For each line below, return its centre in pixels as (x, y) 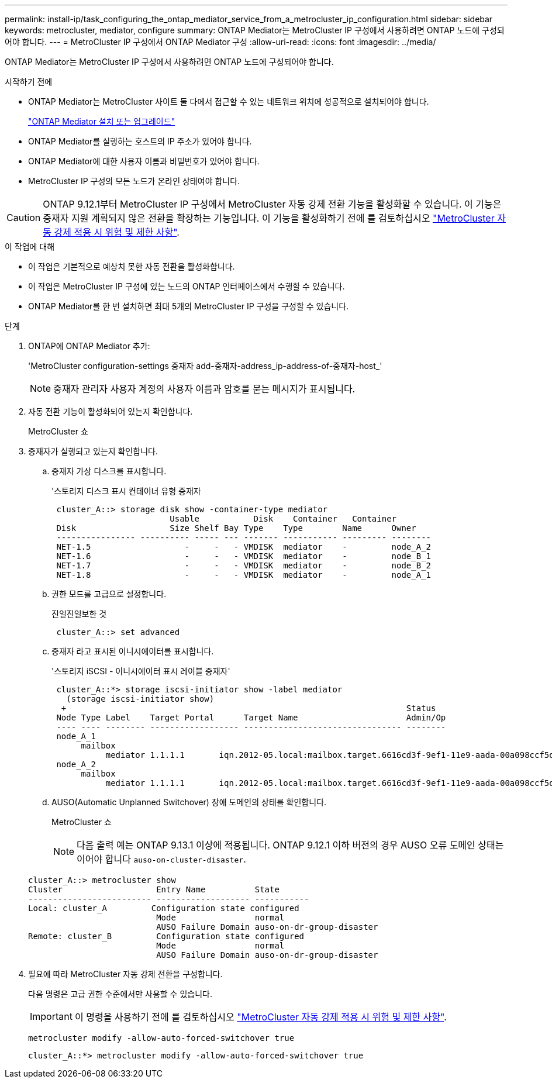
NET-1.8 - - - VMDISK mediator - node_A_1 (244, 575)
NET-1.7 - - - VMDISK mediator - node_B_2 (244, 565)
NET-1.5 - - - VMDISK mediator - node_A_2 (244, 547)
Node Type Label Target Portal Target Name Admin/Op (251, 718)
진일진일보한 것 (79, 614)
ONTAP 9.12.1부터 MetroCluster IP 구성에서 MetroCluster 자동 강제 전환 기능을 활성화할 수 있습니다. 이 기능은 (272, 204)
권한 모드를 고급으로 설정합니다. (109, 594)
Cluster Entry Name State (154, 889)
